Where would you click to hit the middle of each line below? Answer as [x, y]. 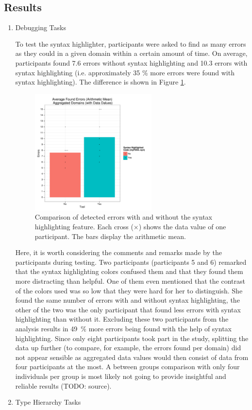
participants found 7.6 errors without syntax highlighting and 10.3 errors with [131, 62]
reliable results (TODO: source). [63, 385]
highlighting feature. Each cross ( [84, 227]
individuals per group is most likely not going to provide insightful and [121, 376]
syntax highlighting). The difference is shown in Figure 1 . [101, 82]
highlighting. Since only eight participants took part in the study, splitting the [132, 338]
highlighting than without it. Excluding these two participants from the [122, 319]
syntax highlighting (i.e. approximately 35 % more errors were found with [125, 72]
